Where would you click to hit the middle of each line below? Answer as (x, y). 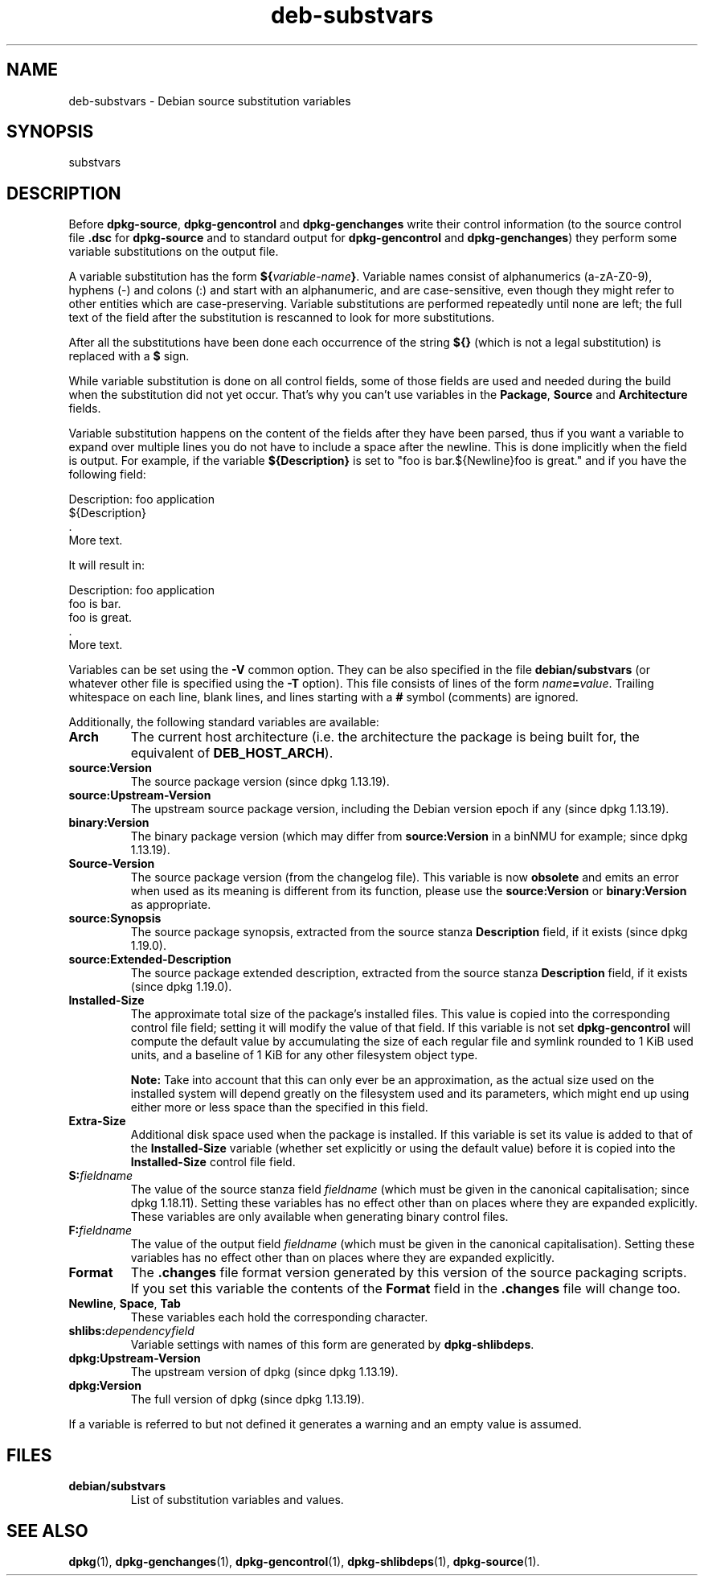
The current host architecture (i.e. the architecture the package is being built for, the (385, 737)
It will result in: (107, 565)
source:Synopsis (115, 918)
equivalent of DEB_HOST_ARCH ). (232, 753)
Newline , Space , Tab (125, 1304)
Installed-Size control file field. (213, 1162)
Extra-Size (97, 1121)
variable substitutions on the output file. (174, 252)
